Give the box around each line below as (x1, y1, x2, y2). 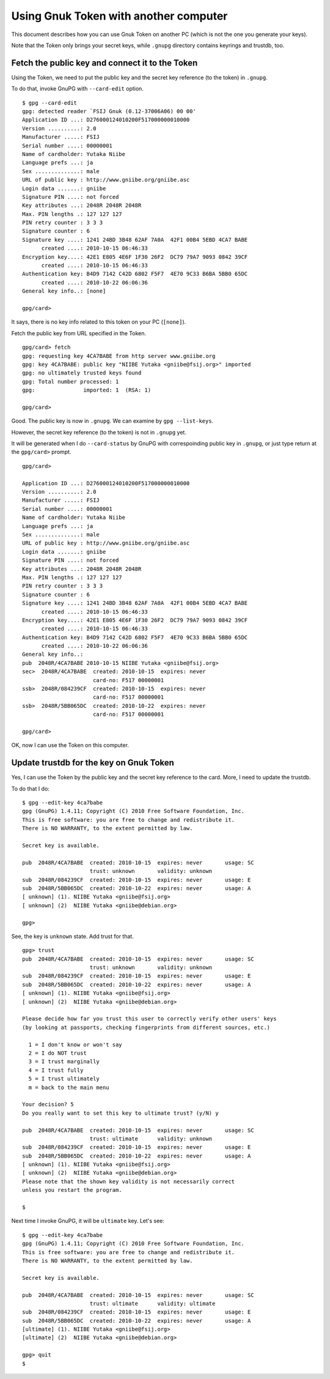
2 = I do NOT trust (28, 1049, 87, 1057)
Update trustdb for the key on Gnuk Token (11, 757, 174, 768)
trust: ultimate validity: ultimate (89, 1300, 216, 1307)
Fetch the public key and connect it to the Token (11, 58, 198, 68)
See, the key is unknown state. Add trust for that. (11, 932, 134, 940)
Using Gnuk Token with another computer (11, 9, 228, 23)
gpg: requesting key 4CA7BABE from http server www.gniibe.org (22, 352, 216, 359)
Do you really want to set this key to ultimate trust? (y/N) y (22, 1109, 219, 1117)
